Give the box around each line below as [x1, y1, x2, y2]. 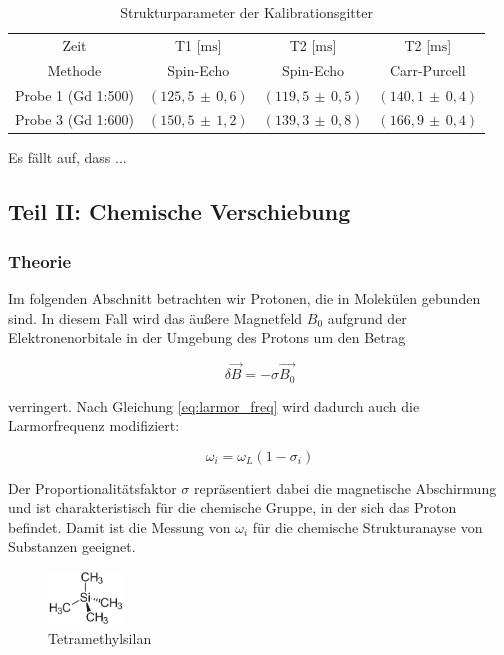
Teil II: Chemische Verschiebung [8, 196, 351, 227]
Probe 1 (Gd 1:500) [15, 84, 134, 105]
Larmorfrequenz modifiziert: [8, 415, 180, 436]
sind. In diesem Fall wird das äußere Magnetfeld [8, 307, 303, 328]
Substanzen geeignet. [8, 536, 136, 557]
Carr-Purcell [389, 59, 466, 80]
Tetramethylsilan [48, 628, 152, 649]
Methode [47, 59, 102, 80]
